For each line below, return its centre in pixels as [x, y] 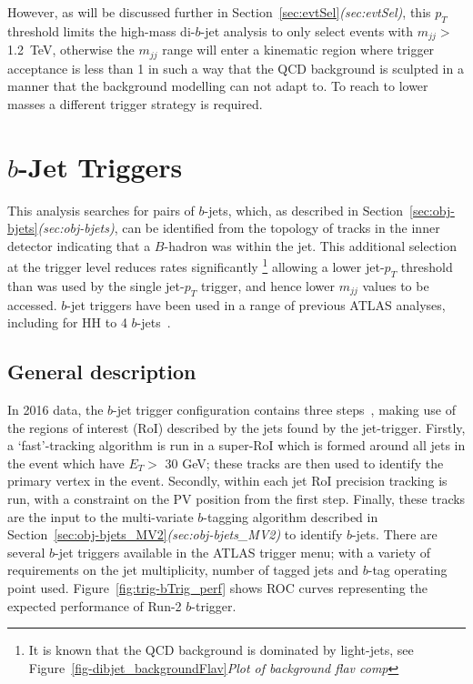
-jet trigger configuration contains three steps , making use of [284, 410]
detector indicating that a [79, 245]
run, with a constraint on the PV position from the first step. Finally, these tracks [236, 498]
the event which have [66, 463]
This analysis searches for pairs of [101, 210]
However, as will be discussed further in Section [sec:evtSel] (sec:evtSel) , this [219, 12]
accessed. [32, 304]
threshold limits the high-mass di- [101, 30]
